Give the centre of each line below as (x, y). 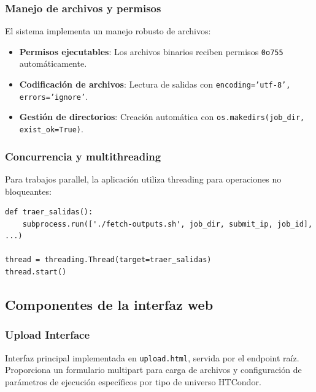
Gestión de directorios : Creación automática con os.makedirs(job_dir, (162, 117)
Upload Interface (48, 335)
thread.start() (36, 272)
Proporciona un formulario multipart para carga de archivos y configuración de (153, 370)
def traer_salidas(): (49, 212)
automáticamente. (53, 63)
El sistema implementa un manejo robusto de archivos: (108, 31)
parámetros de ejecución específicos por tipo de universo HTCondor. (133, 381)
